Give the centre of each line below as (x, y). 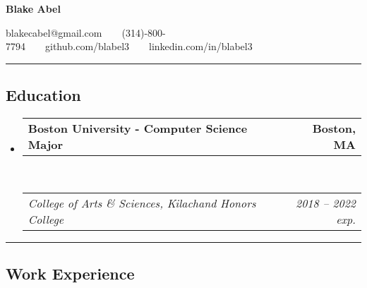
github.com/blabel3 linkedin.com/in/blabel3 (149, 46)
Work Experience (70, 273)
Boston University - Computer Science (138, 128)
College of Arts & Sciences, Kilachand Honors (142, 203)
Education (43, 95)
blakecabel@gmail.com (54, 32)
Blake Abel (33, 8)
